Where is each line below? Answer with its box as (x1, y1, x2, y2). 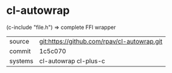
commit (9, 46, 31, 55)
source (9, 37, 29, 45)
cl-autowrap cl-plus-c (39, 57, 105, 65)
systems (9, 57, 33, 65)
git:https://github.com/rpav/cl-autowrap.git (39, 37, 163, 45)
